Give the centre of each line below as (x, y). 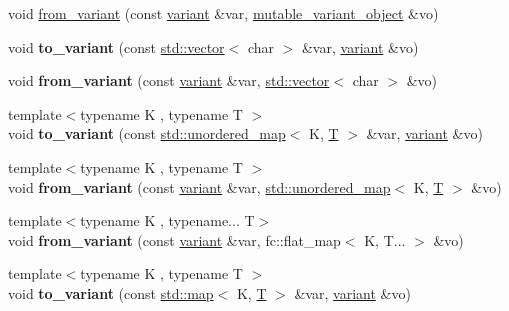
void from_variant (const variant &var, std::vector (169, 80)
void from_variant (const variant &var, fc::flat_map (174, 239)
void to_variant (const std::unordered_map (147, 133)
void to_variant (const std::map (111, 292)
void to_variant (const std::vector (116, 46)
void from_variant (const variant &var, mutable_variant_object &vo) (223, 13)
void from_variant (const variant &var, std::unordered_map (199, 186)
